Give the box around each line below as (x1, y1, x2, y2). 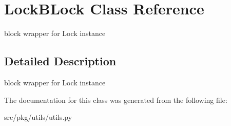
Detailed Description (4, 53, 117, 69)
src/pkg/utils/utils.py (4, 112, 72, 122)
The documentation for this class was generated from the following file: (4, 94, 227, 105)
